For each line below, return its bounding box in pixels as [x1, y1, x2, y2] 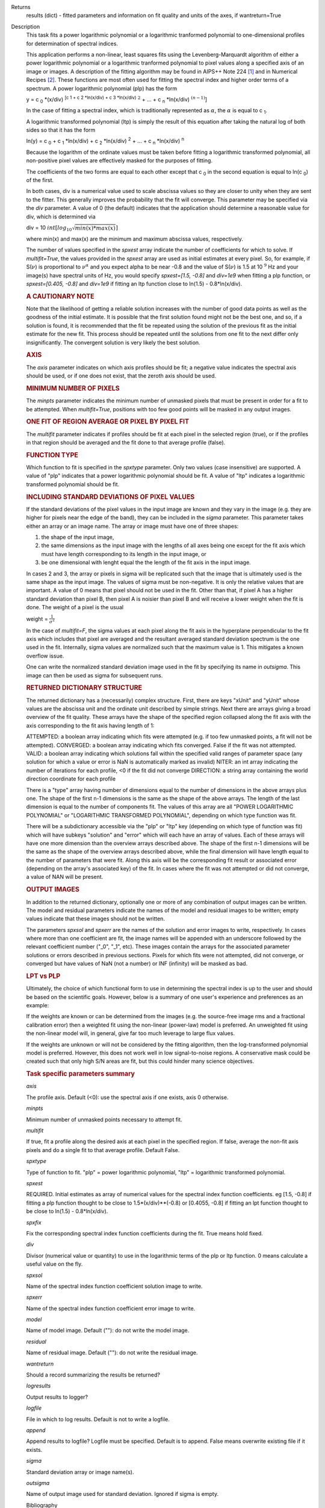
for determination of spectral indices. [26, 40, 119, 47]
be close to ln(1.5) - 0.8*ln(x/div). [26, 1208, 108, 1215]
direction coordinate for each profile [26, 775, 116, 782]
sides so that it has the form [26, 127, 96, 134]
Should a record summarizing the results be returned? [26, 1371, 161, 1378]
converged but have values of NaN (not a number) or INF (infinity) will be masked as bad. [26, 960, 248, 968]
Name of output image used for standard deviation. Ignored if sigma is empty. [26, 1491, 219, 1498]
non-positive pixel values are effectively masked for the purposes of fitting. [26, 157, 213, 164]
